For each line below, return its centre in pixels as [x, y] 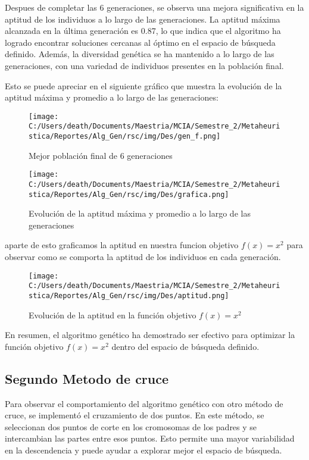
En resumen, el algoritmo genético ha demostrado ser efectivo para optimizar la [150, 335]
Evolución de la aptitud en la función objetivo [113, 315]
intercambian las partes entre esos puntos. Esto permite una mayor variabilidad [150, 438]
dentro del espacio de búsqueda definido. [185, 346]
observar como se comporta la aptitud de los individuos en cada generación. [143, 257]
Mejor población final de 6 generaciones [101, 155]
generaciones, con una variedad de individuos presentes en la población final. [144, 65]
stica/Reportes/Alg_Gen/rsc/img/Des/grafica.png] [129, 194]
